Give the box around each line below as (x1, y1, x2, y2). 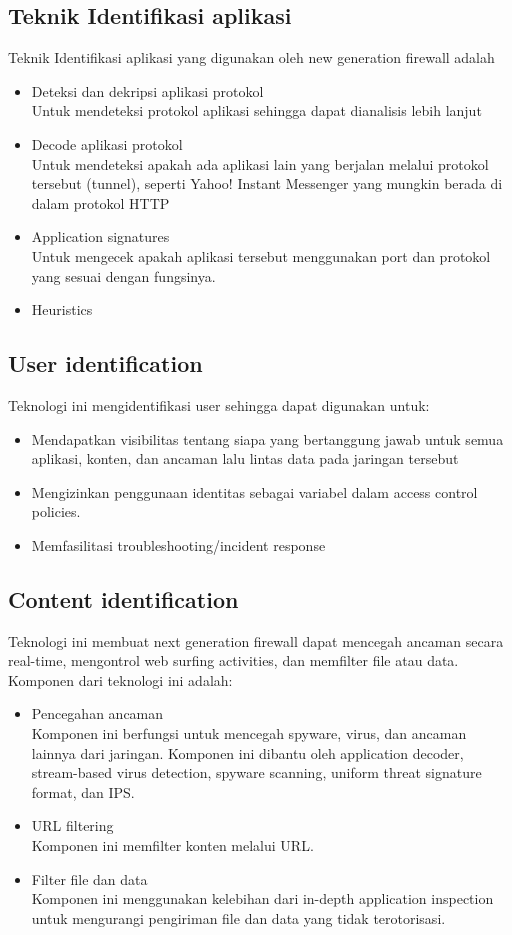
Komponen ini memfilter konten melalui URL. (31, 835, 314, 856)
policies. (31, 501, 81, 522)
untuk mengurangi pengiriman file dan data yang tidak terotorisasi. (31, 907, 446, 928)
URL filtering (31, 815, 114, 836)
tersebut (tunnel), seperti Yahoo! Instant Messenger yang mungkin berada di (31, 173, 503, 194)
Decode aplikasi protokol (31, 133, 183, 154)
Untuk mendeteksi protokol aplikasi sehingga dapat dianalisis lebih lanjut (31, 100, 482, 121)
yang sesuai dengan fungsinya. (31, 265, 216, 286)
